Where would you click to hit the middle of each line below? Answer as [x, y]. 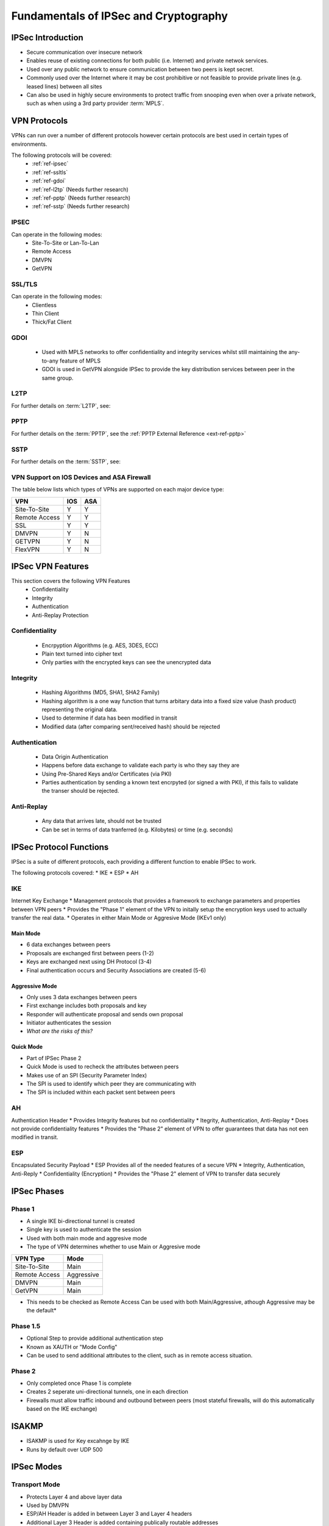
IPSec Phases [37, 1191]
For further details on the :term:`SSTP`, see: [66, 461]
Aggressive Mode [34, 986]
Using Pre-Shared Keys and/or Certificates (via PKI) [107, 774]
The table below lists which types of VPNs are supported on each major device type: [118, 490]
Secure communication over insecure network [84, 52]
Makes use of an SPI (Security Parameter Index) [87, 1075]
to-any [50, 361]
